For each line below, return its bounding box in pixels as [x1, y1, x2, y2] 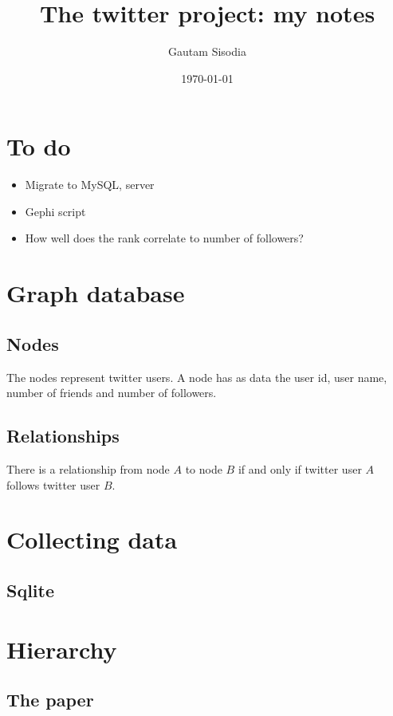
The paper [6, 687, 94, 712]
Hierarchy [6, 632, 117, 665]
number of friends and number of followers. [6, 384, 217, 401]
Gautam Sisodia [168, 43, 246, 60]
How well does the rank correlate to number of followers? [25, 230, 304, 246]
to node [185, 461, 222, 477]
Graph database [6, 277, 185, 309]
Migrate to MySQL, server [25, 176, 155, 193]
